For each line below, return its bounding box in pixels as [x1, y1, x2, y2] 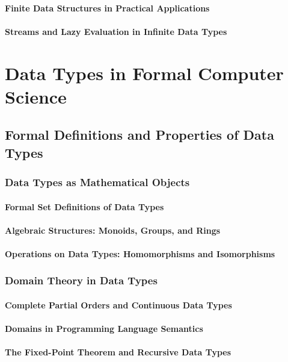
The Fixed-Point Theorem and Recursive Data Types [5, 346, 231, 358]
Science [5, 84, 67, 108]
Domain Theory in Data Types [5, 273, 158, 288]
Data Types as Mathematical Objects [5, 175, 190, 190]
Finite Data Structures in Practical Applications [5, 1, 210, 14]
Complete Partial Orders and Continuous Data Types [5, 298, 232, 311]
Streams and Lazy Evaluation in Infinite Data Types [5, 25, 227, 37]
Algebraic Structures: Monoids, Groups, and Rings [5, 223, 221, 236]
